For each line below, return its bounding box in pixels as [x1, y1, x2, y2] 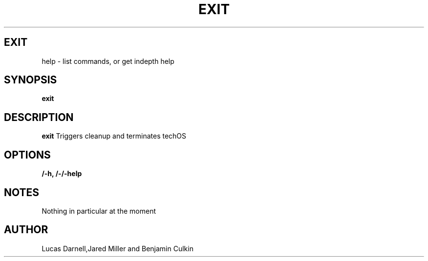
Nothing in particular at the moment [42, 206, 156, 215]
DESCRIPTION [4, 111, 74, 123]
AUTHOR [4, 223, 48, 236]
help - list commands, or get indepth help [42, 57, 174, 65]
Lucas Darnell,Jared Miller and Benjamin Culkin [42, 244, 193, 253]
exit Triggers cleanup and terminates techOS [42, 132, 187, 141]
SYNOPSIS [4, 74, 57, 86]
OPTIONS [4, 148, 51, 161]
